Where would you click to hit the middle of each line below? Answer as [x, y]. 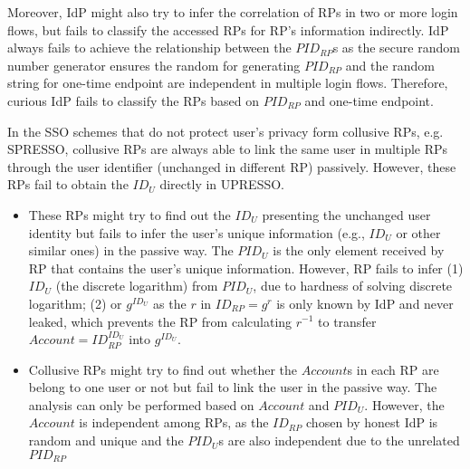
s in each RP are [393, 369]
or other [418, 232]
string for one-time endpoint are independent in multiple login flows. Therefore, [228, 83]
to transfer [347, 321]
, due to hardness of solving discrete [353, 286]
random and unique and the [106, 440]
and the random [390, 65]
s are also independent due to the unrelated [339, 440]
